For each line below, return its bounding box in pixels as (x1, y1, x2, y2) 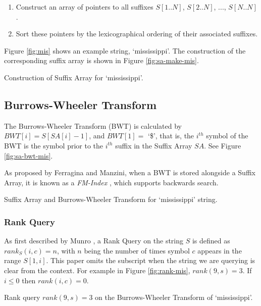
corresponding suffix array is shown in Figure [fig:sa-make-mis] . (4, 55, 199, 66)
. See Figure (204, 140, 241, 150)
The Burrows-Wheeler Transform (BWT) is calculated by (4, 120, 182, 131)
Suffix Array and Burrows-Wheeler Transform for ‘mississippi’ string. (4, 194, 218, 205)
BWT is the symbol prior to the (4, 140, 103, 150)
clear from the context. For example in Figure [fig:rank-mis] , (4, 265, 190, 275)
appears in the (197, 245, 242, 256)
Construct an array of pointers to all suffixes (16, 2, 153, 12)
